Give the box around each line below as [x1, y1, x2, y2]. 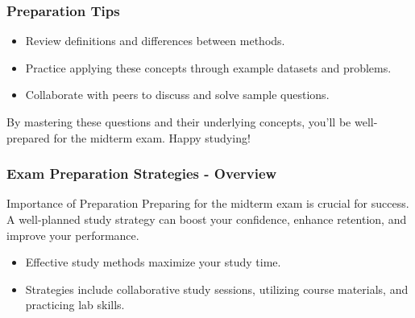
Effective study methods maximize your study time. [25, 254, 281, 271]
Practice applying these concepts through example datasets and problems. [25, 59, 392, 76]
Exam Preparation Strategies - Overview [6, 163, 277, 184]
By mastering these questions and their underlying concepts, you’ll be [6, 114, 351, 130]
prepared [6, 129, 50, 146]
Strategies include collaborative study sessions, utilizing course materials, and [25, 280, 409, 297]
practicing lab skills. [25, 296, 125, 313]
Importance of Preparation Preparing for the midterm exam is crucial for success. [6, 195, 409, 212]
